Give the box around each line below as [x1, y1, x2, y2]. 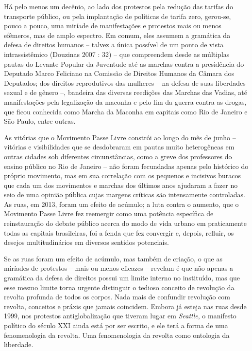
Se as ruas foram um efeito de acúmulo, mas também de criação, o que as [4, 253, 222, 263]
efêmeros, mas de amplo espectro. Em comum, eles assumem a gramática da [4, 30, 231, 40]
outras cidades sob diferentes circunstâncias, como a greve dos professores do [4, 151, 232, 161]
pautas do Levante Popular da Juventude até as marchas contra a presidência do [4, 58, 244, 69]
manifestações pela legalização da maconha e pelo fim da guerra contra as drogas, [4, 96, 247, 107]
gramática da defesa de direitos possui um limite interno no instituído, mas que [4, 273, 240, 283]
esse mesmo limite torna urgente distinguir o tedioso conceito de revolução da [4, 282, 235, 292]
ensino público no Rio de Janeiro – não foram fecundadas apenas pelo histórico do [4, 161, 249, 171]
